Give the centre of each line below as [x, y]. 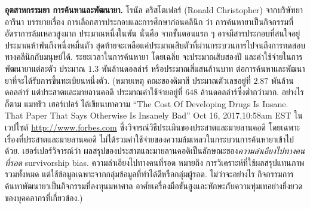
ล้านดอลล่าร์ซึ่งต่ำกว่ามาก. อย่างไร [252, 92]
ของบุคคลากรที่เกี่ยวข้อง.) [44, 197]
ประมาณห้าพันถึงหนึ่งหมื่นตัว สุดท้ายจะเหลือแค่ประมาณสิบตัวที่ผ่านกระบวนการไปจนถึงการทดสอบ [155, 45]
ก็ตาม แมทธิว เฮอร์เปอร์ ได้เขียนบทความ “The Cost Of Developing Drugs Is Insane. [147, 103]
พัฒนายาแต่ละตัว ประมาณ [45, 68]
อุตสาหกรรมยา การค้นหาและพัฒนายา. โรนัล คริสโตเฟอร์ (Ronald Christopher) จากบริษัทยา [154, 10]
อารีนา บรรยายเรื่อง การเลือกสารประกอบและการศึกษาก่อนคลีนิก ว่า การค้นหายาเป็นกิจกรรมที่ [149, 21]
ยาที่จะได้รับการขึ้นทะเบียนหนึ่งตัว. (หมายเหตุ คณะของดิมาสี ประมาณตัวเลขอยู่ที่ [128, 80]
